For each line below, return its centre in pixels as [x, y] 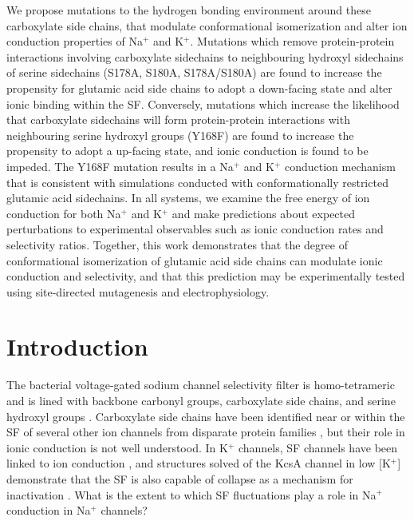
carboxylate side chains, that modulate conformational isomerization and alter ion [207, 25]
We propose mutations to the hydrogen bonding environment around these [189, 10]
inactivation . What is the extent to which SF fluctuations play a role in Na [191, 494]
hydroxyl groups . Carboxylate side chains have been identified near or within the [206, 416]
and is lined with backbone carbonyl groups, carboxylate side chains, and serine [201, 400]
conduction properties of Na [75, 41]
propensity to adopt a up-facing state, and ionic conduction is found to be [187, 151]
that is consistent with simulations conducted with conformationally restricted [197, 182]
